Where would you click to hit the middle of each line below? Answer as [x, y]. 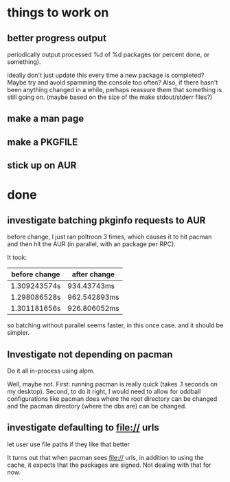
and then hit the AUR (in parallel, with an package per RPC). [92, 244]
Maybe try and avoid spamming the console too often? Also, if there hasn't [113, 83]
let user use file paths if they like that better [69, 444]
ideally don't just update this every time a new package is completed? [106, 75]
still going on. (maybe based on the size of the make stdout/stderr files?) [110, 97]
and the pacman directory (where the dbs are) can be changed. [97, 406]
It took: [17, 258]
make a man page [46, 119]
